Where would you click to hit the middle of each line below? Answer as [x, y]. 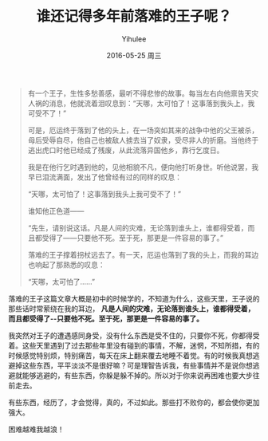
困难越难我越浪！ [36, 429]
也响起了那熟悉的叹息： [66, 265]
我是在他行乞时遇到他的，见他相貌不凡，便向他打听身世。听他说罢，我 [143, 167]
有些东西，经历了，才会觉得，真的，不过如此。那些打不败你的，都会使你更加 [134, 402]
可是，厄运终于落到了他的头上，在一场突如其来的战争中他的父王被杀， [143, 130]
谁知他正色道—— [56, 211]
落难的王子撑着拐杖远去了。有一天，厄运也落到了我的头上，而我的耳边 [143, 254]
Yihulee [134, 39]
